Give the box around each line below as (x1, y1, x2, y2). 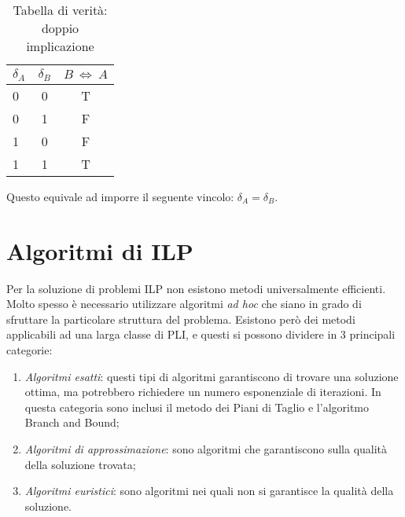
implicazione (26, 37, 94, 55)
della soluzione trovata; (24, 456, 136, 472)
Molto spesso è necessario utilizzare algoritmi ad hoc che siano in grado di (6, 295, 362, 312)
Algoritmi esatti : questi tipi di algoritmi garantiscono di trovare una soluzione (24, 368, 399, 384)
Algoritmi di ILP (6, 234, 193, 266)
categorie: (6, 342, 53, 358)
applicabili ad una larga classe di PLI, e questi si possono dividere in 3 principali (6, 326, 396, 343)
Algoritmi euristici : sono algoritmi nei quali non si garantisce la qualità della (24, 482, 394, 499)
